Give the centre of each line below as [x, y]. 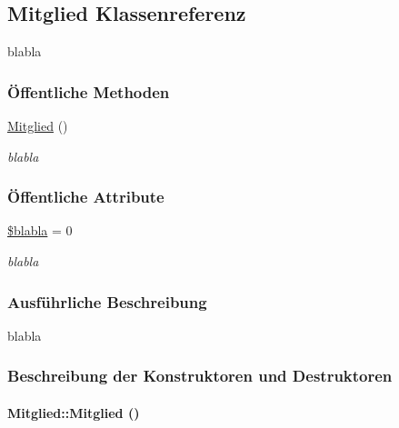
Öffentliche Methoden [89, 91]
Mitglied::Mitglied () [74, 412]
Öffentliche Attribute [86, 197]
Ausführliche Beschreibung [107, 301]
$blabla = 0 [40, 230]
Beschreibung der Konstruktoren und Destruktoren [200, 376]
